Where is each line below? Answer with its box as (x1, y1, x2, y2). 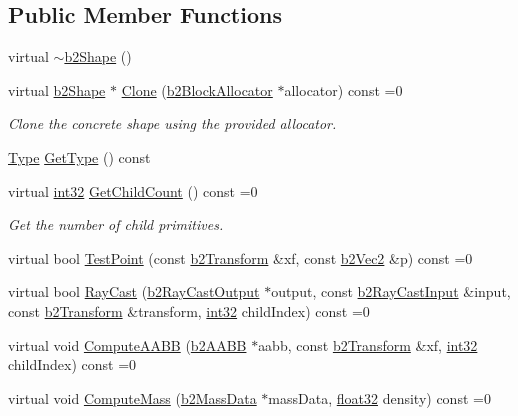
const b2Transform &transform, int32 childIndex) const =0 (8, 300, 370, 321)
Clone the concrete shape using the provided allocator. (8, 113, 337, 134)
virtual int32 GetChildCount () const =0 (8, 180, 258, 201)
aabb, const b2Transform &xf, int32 (258, 334, 478, 355)
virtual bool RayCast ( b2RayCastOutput (8, 281, 260, 302)
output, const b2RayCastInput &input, (271, 281, 511, 302)
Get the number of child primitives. (8, 214, 224, 235)
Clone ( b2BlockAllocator (121, 79, 273, 100)
